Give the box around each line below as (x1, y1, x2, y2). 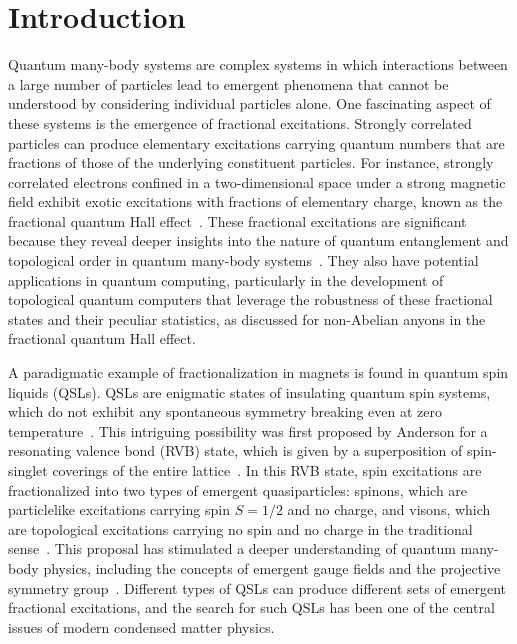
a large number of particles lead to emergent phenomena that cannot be (8, 73, 449, 94)
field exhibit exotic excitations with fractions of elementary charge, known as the (8, 191, 503, 212)
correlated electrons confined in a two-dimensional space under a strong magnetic (8, 171, 506, 192)
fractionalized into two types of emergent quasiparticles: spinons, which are (8, 479, 468, 500)
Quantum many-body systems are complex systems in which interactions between (8, 54, 508, 75)
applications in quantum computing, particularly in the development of (8, 269, 444, 290)
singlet (8, 460, 48, 480)
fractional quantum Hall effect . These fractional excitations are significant (8, 210, 467, 231)
